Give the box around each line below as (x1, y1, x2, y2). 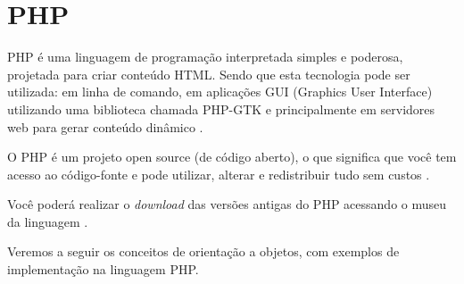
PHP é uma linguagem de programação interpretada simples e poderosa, (7, 47, 403, 66)
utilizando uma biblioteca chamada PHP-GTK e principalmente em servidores (7, 99, 435, 118)
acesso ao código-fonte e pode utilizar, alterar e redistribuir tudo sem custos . (7, 164, 430, 183)
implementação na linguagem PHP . (7, 260, 199, 279)
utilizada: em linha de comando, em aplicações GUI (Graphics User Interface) (7, 82, 433, 101)
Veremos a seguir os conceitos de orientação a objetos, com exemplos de (7, 242, 400, 261)
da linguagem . (7, 212, 88, 230)
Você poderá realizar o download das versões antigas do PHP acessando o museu (7, 195, 447, 213)
